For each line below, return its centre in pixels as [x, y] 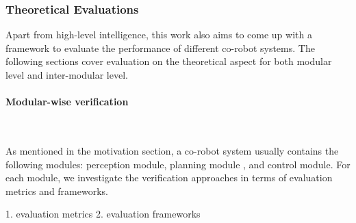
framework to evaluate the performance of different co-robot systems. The [160, 48]
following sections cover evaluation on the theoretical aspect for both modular [169, 61]
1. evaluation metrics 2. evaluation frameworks [103, 214]
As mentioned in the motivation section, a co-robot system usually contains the [172, 150]
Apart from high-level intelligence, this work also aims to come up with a [159, 35]
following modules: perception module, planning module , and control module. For [178, 164]
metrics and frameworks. [57, 191]
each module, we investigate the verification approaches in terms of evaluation [169, 178]
